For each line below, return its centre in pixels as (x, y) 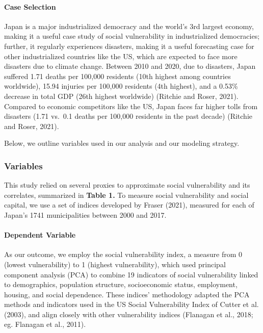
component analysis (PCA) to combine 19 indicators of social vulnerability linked (131, 274)
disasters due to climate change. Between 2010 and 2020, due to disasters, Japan (130, 66)
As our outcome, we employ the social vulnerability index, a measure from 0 (123, 254)
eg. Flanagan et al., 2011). (45, 324)
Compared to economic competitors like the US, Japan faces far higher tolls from (131, 106)
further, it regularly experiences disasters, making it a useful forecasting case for (129, 46)
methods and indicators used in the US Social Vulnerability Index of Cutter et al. (131, 304)
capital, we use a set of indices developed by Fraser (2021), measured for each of (129, 205)
